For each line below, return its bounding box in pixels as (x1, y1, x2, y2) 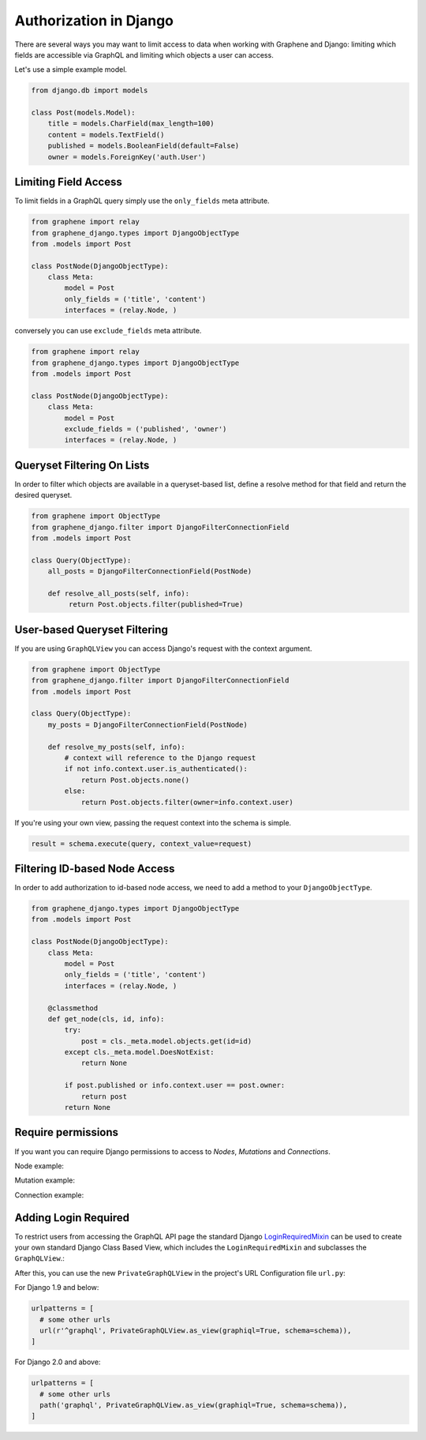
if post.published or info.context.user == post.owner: (64, 1081, 286, 1090)
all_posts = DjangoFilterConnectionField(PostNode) (47, 567, 252, 576)
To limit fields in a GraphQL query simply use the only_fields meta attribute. (14, 196, 270, 205)
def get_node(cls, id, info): (47, 1014, 165, 1023)
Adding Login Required (14, 1211, 130, 1224)
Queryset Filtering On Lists (14, 458, 150, 472)
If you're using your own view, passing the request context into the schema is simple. (14, 818, 292, 827)
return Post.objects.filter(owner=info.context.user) (80, 798, 293, 806)
